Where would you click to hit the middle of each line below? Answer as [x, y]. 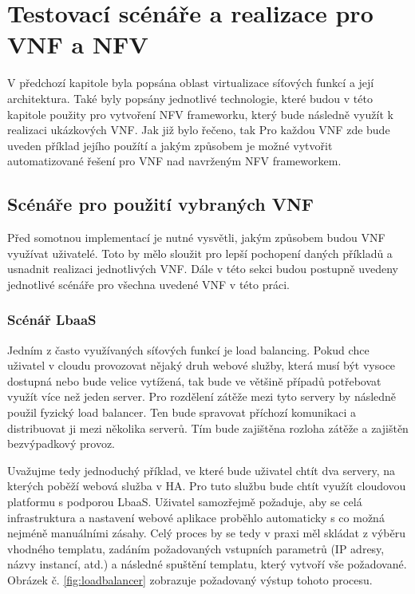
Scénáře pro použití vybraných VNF [161, 204]
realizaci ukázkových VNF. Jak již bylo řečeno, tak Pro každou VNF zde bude [199, 130]
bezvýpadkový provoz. [61, 444]
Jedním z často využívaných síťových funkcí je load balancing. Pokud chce [188, 349]
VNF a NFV [78, 44]
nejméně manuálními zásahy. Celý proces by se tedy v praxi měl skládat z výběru [206, 533]
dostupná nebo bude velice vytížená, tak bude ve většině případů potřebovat [194, 380]
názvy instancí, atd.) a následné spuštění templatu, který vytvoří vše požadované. [207, 564]
